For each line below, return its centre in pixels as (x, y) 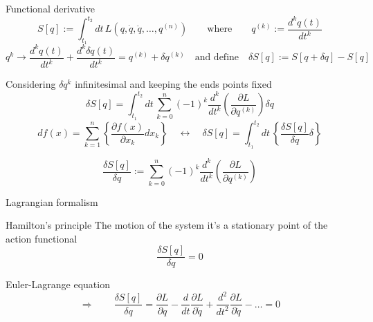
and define (217, 58)
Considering (31, 84)
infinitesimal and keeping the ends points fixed (173, 84)
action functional (42, 238)
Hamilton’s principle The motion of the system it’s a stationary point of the (167, 225)
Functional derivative (50, 8)
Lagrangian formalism (52, 201)
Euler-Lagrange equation (58, 284)
